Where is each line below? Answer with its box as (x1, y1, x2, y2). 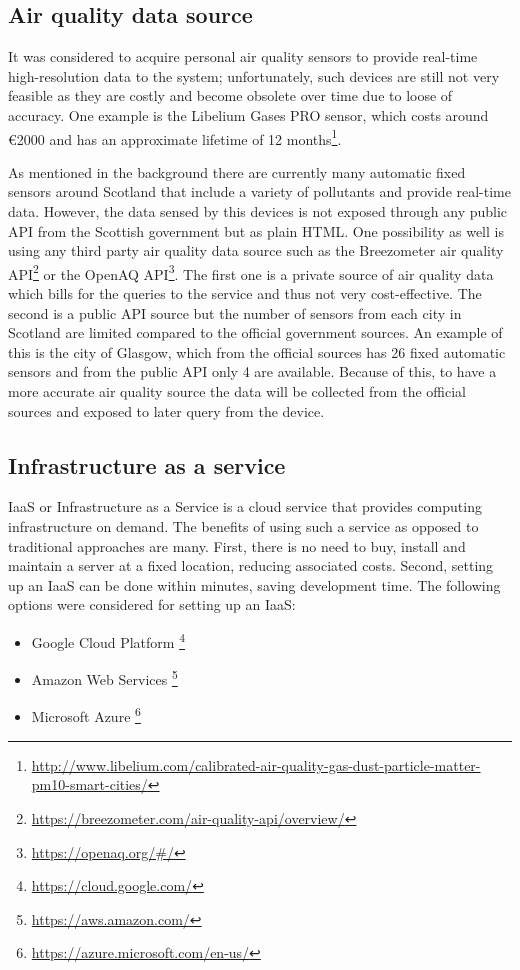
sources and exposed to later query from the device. (8, 400, 325, 421)
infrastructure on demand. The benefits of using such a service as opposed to (8, 516, 479, 536)
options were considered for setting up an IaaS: (8, 594, 296, 615)
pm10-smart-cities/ (31, 774, 148, 795)
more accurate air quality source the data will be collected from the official (8, 381, 466, 402)
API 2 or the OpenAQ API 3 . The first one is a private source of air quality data (8, 260, 494, 284)
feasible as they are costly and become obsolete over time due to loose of (8, 85, 453, 106)
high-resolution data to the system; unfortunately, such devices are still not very (8, 65, 500, 86)
